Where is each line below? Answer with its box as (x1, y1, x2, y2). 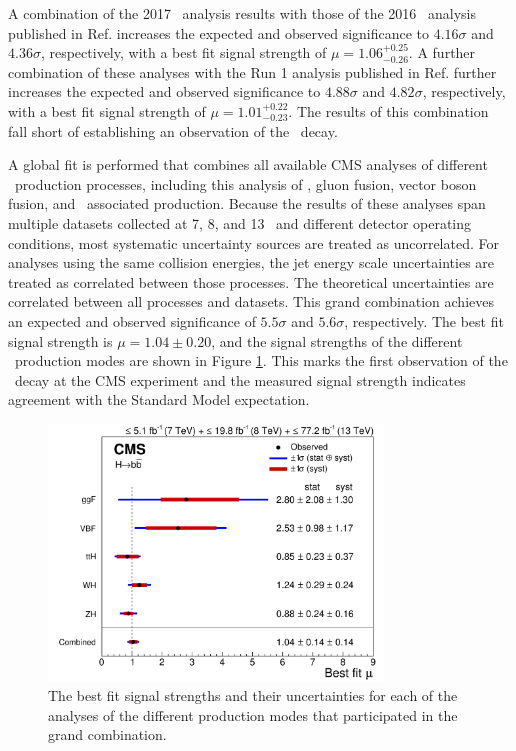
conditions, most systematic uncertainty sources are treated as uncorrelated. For (8, 232, 499, 253)
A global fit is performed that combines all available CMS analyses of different (8, 154, 488, 175)
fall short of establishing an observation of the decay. (8, 120, 338, 141)
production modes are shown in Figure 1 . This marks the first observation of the (14, 350, 508, 371)
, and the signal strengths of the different (211, 330, 463, 351)
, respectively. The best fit (344, 310, 504, 331)
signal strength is (8, 330, 113, 351)
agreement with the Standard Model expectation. (8, 389, 310, 410)
